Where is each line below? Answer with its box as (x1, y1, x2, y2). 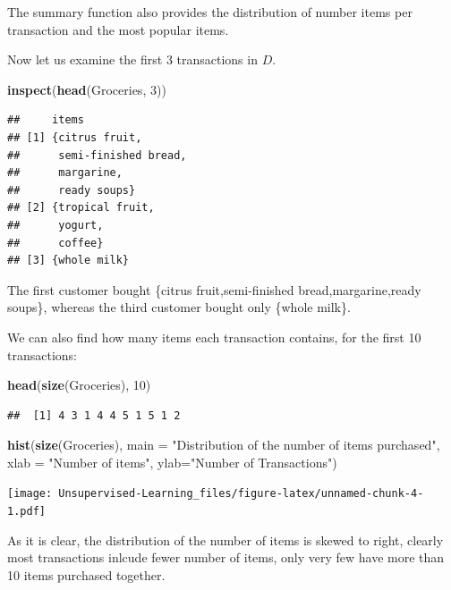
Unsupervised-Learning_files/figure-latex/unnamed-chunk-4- (58, 487, 424, 501)
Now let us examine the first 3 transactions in (7, 50, 258, 69)
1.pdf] (7, 505, 46, 518)
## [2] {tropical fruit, (7, 201, 155, 215)
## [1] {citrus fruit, (7, 131, 142, 144)
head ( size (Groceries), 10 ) (7, 375, 151, 394)
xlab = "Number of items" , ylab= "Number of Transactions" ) (7, 452, 337, 471)
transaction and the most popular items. (7, 20, 229, 38)
